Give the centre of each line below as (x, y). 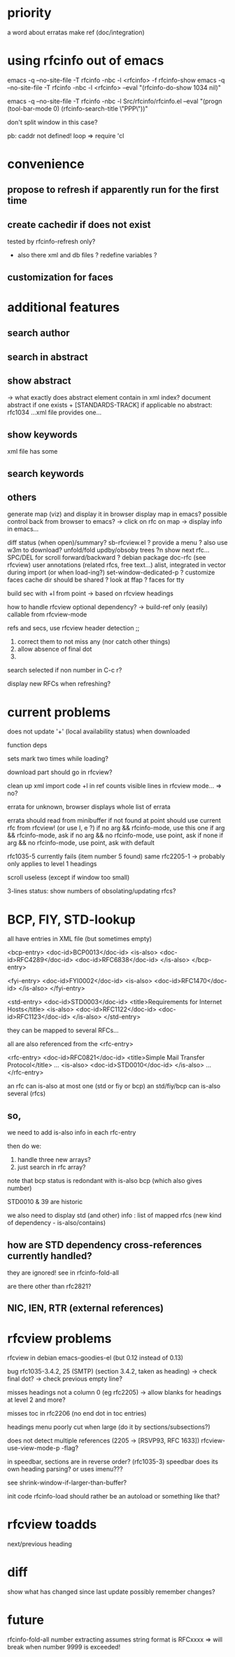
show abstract (39, 381)
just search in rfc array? (51, 1167)
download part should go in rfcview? (60, 772)
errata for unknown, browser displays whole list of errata (89, 807)
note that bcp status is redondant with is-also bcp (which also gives (105, 1181)
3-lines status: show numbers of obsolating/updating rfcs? (92, 891)
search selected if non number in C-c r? (65, 670)
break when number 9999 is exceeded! (64, 1647)
